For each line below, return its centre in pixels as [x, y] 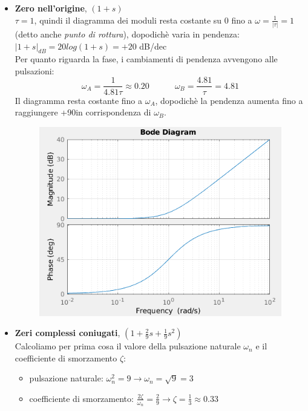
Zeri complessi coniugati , [67, 333]
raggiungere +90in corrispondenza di [83, 112]
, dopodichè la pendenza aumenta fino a [229, 100]
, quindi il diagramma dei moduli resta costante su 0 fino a [143, 20]
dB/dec [153, 46]
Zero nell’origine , [51, 8]
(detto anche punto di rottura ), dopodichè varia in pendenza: [127, 34]
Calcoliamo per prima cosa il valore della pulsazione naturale [128, 346]
